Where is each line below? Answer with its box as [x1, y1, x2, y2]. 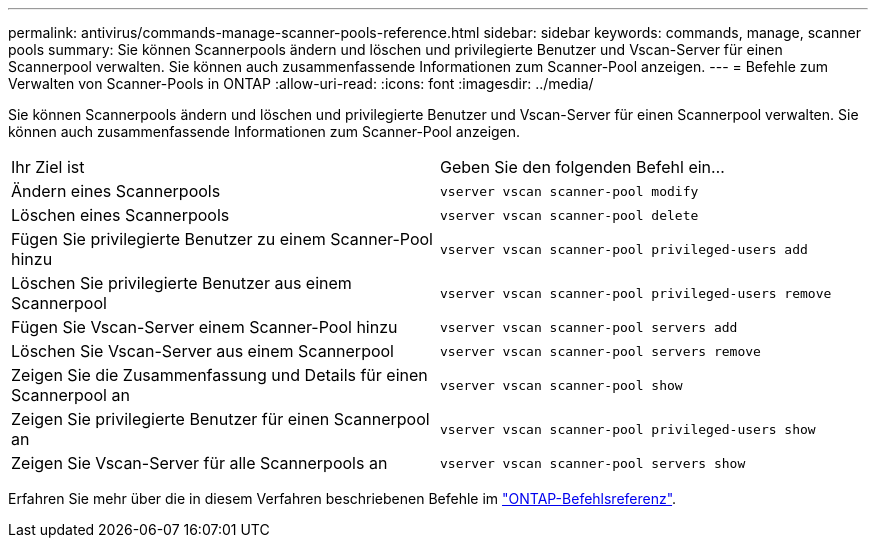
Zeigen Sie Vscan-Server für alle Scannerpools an [11, 453, 388, 473]
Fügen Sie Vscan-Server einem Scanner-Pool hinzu [11, 317, 398, 337]
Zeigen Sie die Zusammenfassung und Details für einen [11, 365, 428, 385]
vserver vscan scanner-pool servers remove [440, 343, 761, 359]
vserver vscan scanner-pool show [440, 377, 683, 393]
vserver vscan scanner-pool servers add [440, 319, 738, 335]
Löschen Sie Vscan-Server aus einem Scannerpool [11, 341, 394, 361]
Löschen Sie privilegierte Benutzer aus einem [11, 273, 352, 293]
